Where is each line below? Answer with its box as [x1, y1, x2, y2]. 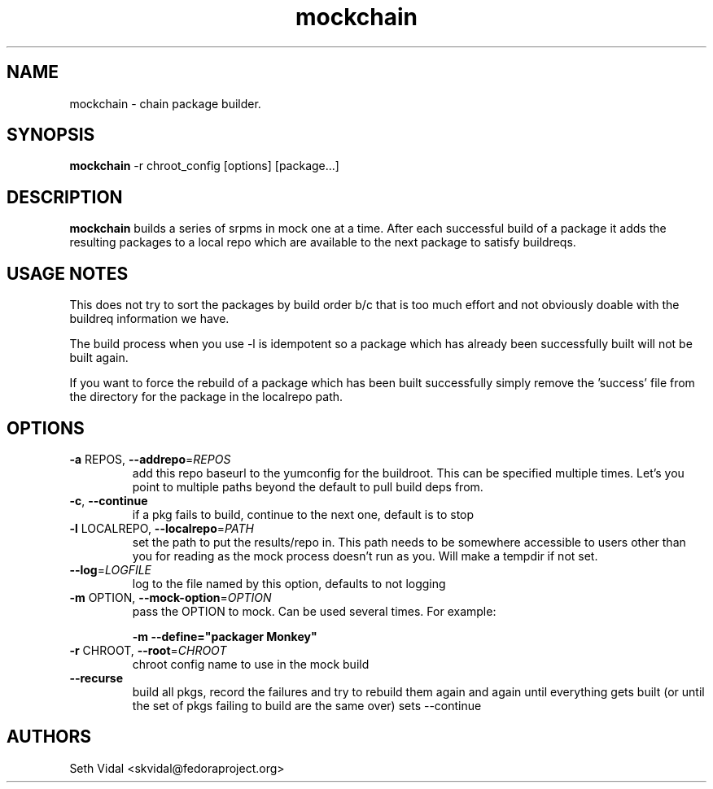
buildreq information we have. [69, 312, 230, 326]
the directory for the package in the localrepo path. [69, 390, 343, 404]
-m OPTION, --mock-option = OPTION [69, 590, 272, 604]
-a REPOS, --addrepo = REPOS [69, 451, 231, 466]
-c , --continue [69, 493, 148, 508]
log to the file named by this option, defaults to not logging [132, 576, 446, 591]
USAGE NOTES [7, 263, 129, 284]
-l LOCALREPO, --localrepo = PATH [69, 521, 254, 535]
